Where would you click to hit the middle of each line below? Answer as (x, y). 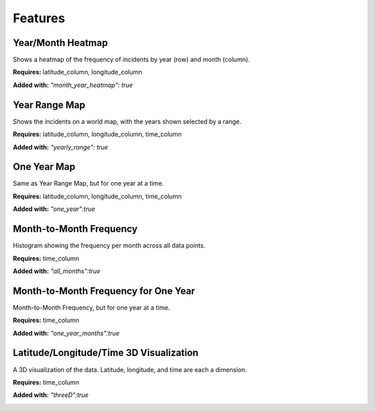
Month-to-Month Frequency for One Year (104, 291)
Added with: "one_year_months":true (66, 333)
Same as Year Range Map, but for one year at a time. (89, 184)
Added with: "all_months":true (57, 271)
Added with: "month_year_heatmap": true (73, 85)
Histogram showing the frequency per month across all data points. (109, 245)
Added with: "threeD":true (51, 395)
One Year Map (44, 167)
